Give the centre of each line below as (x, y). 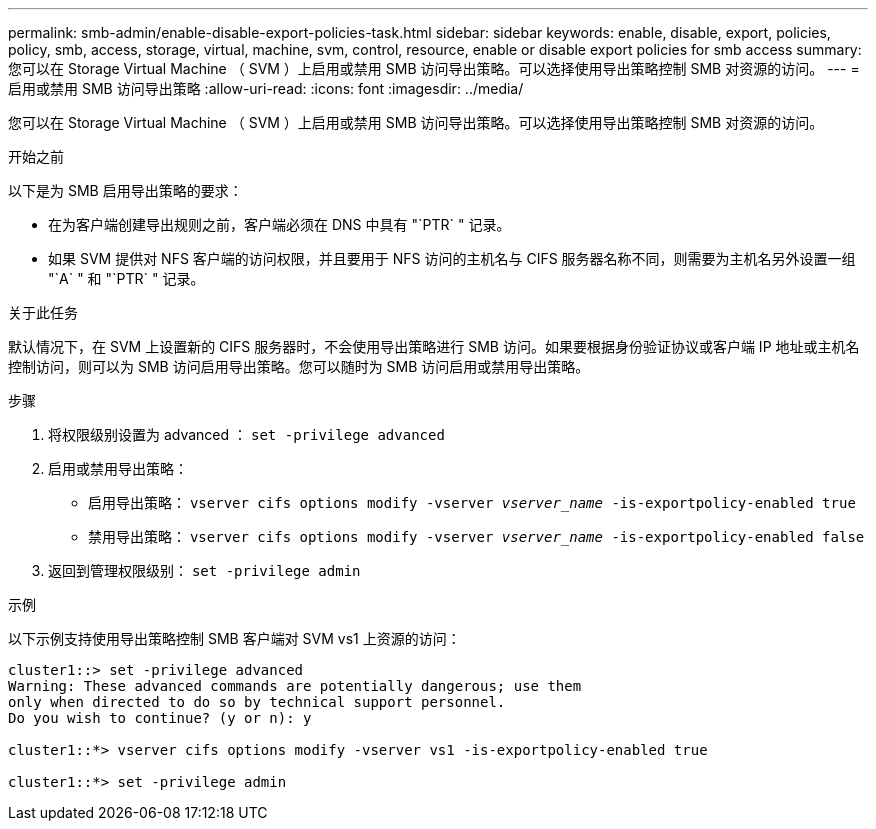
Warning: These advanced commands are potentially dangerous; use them (295, 686)
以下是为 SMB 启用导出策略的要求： (125, 190)
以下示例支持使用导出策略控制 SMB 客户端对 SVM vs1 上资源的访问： (234, 638)
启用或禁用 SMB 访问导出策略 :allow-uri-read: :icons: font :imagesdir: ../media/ (266, 88)
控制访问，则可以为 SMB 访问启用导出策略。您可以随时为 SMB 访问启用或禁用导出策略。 (299, 366)
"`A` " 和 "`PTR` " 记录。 (126, 278)
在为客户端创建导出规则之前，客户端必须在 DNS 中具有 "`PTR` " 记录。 (279, 224)
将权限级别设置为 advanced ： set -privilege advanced (246, 434)
